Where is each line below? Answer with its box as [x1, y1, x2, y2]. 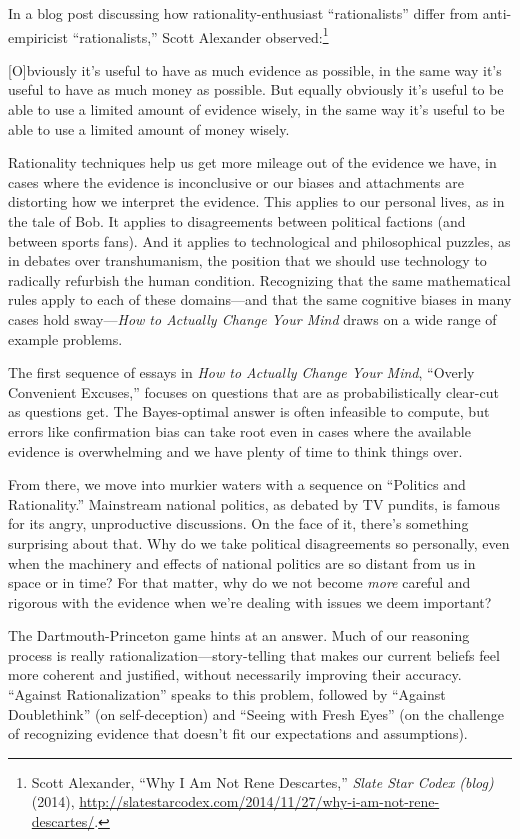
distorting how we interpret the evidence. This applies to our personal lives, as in [8, 191, 505, 212]
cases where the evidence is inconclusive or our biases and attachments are [8, 171, 465, 192]
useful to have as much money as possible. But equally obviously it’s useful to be [8, 79, 504, 100]
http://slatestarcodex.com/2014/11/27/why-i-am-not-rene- [79, 791, 440, 812]
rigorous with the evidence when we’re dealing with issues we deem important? [8, 591, 492, 612]
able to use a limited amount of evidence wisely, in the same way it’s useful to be [8, 99, 505, 120]
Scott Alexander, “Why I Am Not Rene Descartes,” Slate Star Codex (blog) [31, 771, 494, 792]
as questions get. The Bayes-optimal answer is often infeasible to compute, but [8, 401, 490, 422]
